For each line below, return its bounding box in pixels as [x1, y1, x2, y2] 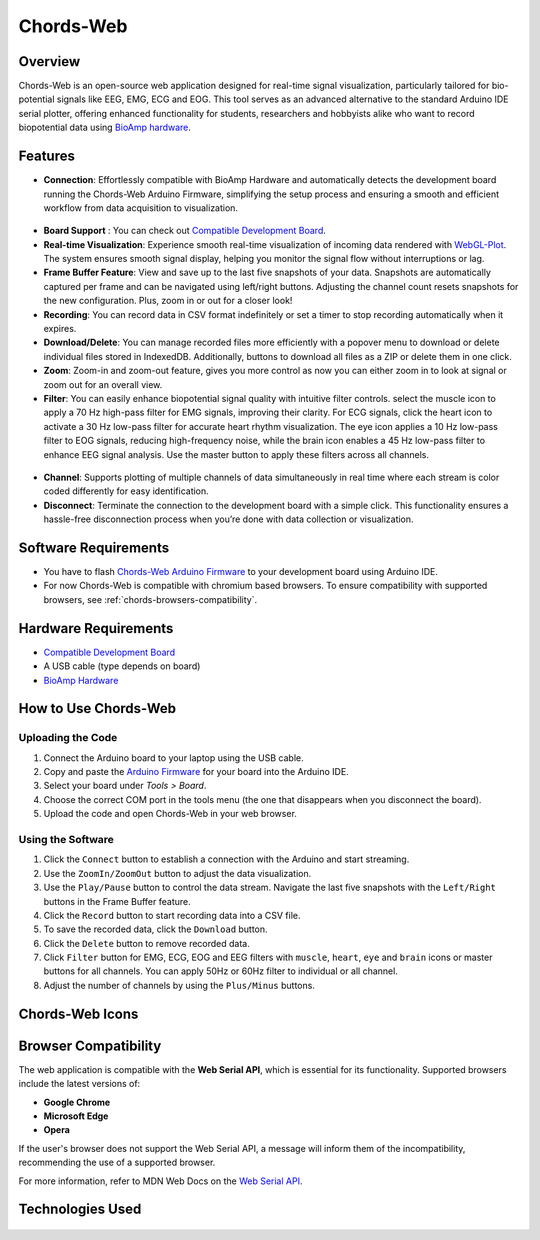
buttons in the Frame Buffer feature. [43, 895, 192, 907]
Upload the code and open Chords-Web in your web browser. [43, 808, 297, 820]
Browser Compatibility [18, 1037, 162, 1054]
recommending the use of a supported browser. [18, 1156, 216, 1169]
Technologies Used [18, 1201, 142, 1218]
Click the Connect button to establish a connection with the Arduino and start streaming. [43, 853, 410, 865]
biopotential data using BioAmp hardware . [18, 121, 192, 134]
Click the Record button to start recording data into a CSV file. [43, 909, 301, 921]
